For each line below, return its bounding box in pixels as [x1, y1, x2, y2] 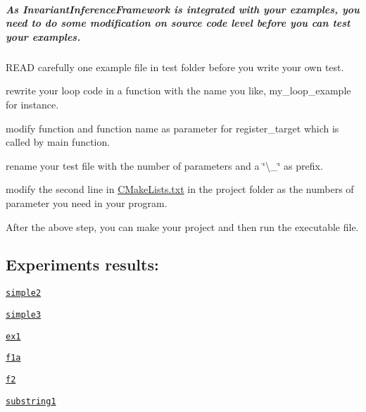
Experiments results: [6, 254, 159, 275]
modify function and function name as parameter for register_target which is [6, 120, 339, 135]
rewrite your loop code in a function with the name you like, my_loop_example [6, 83, 351, 98]
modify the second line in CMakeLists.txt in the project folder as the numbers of [6, 182, 354, 196]
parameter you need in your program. [6, 195, 168, 210]
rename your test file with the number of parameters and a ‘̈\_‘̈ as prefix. [6, 158, 323, 173]
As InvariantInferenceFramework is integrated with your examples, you [6, 1, 360, 16]
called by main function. [6, 135, 111, 149]
